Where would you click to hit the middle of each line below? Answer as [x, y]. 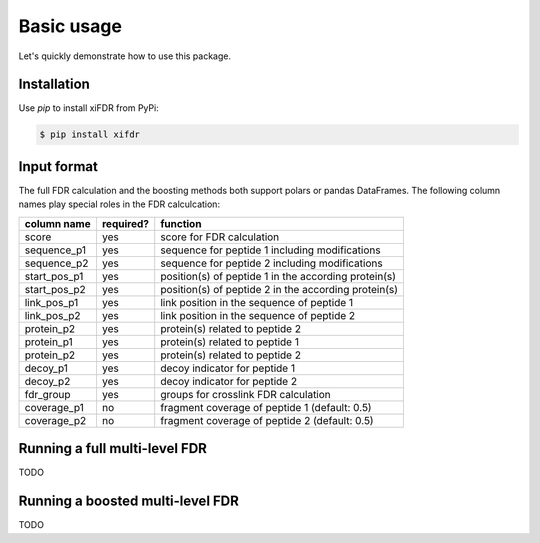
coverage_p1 [54, 407]
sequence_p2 [56, 263]
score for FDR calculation [220, 237]
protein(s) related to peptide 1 [230, 342]
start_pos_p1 [54, 276]
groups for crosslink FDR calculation [246, 394]
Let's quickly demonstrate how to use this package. [125, 56]
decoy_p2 [47, 381]
